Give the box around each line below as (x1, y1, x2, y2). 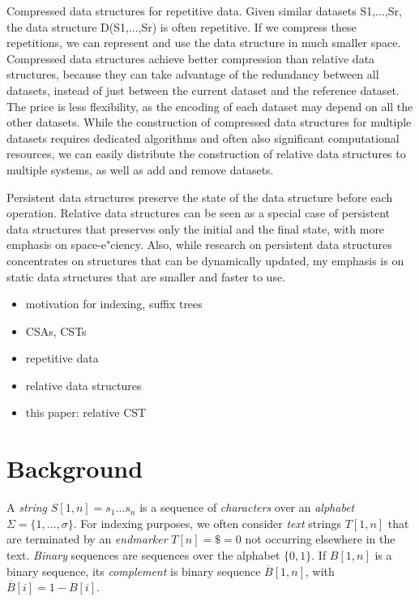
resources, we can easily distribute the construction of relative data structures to (6, 145, 406, 162)
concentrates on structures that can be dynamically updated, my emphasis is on (6, 251, 404, 268)
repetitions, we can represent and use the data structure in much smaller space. (6, 34, 401, 51)
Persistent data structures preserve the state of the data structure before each (6, 188, 393, 205)
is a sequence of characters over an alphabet (139, 499, 355, 516)
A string (6, 499, 48, 516)
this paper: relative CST (25, 404, 147, 421)
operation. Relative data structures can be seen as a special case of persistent (6, 204, 391, 221)
